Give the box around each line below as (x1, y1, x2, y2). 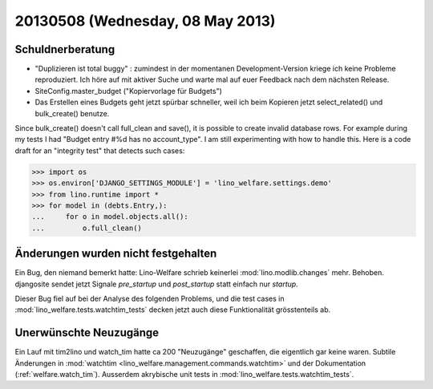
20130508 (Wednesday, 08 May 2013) (14, 12, 276, 30)
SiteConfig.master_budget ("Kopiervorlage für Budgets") (34, 86, 222, 95)
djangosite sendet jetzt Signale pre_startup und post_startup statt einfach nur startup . (14, 279, 298, 289)
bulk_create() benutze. (34, 108, 110, 118)
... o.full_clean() (31, 223, 142, 233)
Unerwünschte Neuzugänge (14, 326, 160, 340)
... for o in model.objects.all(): (31, 213, 188, 221)
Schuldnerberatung (14, 43, 115, 56)
